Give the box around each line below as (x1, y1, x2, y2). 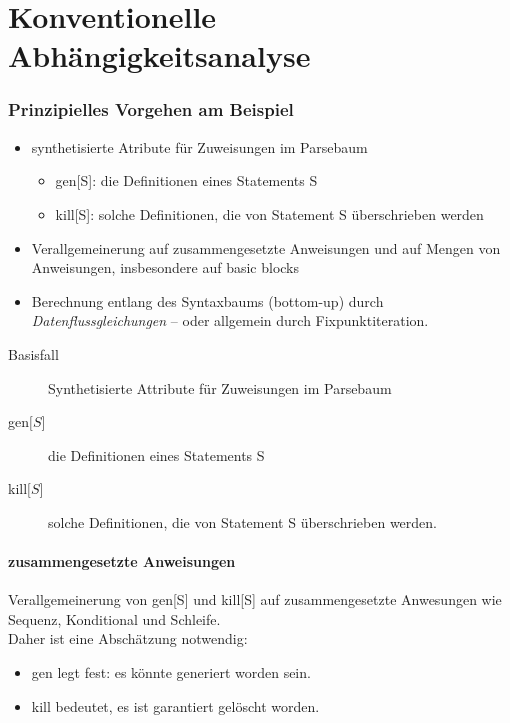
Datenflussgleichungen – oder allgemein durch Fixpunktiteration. (31, 310, 429, 331)
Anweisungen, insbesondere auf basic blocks (31, 257, 299, 278)
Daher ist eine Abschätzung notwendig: (8, 628, 248, 649)
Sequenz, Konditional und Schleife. (8, 608, 221, 629)
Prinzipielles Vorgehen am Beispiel (8, 97, 294, 122)
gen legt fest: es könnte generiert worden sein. (31, 662, 311, 683)
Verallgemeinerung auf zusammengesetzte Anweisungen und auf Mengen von (31, 237, 501, 258)
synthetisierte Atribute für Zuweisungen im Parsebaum (31, 136, 368, 157)
